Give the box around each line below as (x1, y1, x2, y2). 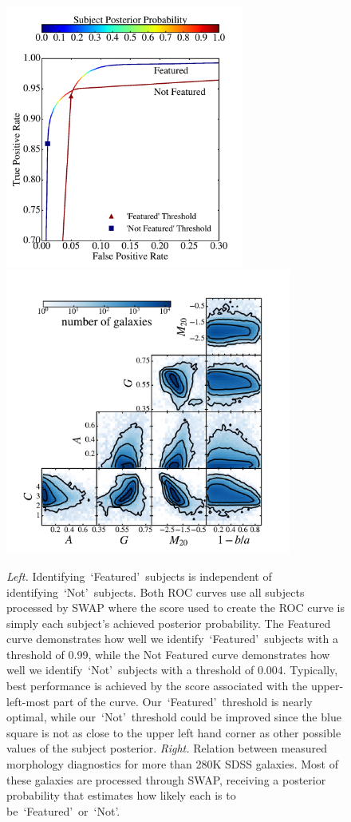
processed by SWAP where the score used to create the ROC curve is (6, 599, 345, 616)
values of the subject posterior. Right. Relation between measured (6, 740, 328, 756)
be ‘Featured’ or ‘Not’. (6, 802, 120, 819)
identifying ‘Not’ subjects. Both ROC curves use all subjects (6, 583, 305, 600)
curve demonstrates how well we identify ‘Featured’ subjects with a (6, 630, 338, 647)
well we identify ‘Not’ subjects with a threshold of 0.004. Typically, (6, 661, 338, 678)
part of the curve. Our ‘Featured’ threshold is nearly (53, 693, 313, 709)
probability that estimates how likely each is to (6, 787, 236, 804)
